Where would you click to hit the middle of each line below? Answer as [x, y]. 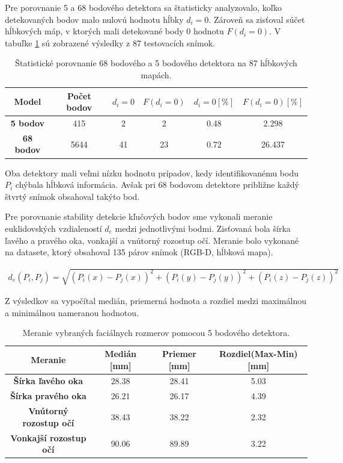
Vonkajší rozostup [48, 437]
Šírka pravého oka [48, 396]
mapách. [156, 74]
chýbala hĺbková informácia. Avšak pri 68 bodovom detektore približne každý [157, 185]
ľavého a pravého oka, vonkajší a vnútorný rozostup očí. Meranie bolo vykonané [152, 240]
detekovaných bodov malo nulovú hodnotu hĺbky [94, 19]
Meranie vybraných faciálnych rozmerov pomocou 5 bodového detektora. [156, 333]
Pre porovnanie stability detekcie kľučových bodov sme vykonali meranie [139, 216]
